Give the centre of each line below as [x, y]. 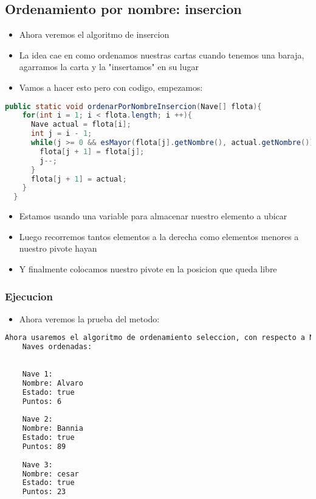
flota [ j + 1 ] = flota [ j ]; [92, 151]
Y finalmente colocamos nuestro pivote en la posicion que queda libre [148, 268]
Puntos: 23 [44, 492]
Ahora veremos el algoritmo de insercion [94, 34]
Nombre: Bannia [53, 429]
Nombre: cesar [50, 474]
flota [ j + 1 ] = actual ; [79, 179]
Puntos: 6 [42, 401]
